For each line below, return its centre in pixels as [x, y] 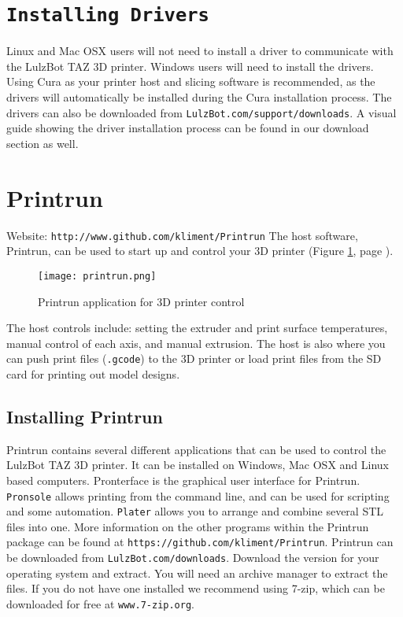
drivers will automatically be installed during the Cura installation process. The [199, 97]
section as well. [43, 143]
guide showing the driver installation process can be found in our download [188, 128]
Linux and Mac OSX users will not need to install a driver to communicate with [200, 51]
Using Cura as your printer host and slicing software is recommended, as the [191, 81]
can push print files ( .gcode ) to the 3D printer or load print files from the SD [194, 358]
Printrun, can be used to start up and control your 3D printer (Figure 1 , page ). [200, 251]
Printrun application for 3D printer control [141, 301]
